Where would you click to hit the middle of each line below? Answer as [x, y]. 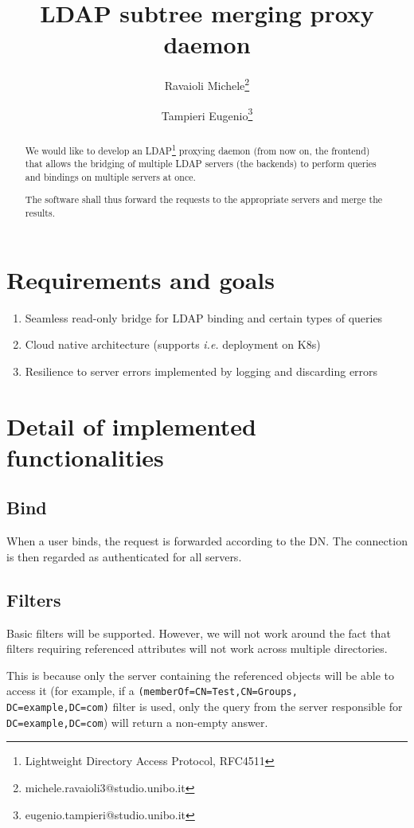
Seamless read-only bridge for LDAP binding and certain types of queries [204, 317]
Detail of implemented [131, 426]
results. [40, 213]
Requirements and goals [141, 279]
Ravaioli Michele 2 [207, 84]
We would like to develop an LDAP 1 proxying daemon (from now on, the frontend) [197, 149]
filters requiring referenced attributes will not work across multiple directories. [197, 648]
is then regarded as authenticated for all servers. [124, 556]
